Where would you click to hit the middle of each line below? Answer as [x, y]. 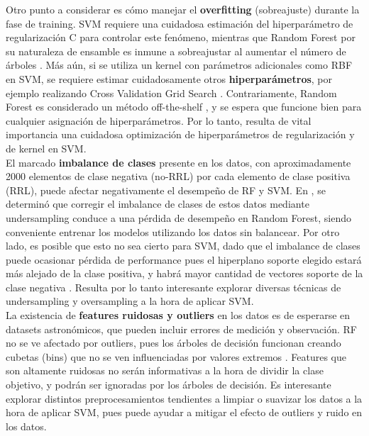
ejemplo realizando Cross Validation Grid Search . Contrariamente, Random [171, 93]
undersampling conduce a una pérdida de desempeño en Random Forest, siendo [178, 217]
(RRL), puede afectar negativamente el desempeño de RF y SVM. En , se [166, 190]
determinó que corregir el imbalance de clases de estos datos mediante [158, 204]
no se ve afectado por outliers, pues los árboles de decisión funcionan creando [174, 343]
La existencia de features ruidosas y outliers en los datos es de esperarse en [178, 315]
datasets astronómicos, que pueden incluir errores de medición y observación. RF [181, 329]
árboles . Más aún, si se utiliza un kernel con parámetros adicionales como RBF [179, 65]
